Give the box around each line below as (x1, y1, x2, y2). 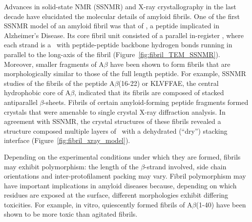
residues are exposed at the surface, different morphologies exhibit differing (4, 190, 229, 200)
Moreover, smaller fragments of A (4, 59, 104, 69)
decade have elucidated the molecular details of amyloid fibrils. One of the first (4, 11, 240, 21)
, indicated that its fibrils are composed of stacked (74, 87, 224, 98)
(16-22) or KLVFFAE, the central (118, 78, 219, 88)
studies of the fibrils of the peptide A (4, 78, 115, 88)
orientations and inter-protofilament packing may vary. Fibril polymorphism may (4, 171, 246, 181)
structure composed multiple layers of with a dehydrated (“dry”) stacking (4, 125, 228, 136)
